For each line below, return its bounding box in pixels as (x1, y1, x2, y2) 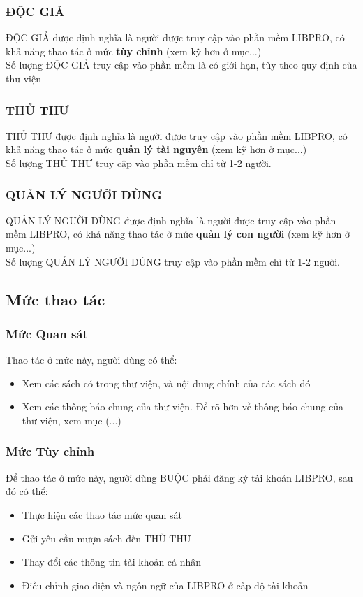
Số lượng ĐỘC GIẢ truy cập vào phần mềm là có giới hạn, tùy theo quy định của (6, 57, 357, 72)
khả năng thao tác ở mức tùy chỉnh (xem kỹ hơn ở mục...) (6, 43, 262, 58)
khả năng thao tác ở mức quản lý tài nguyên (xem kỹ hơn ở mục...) (6, 142, 307, 157)
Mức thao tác (6, 288, 105, 310)
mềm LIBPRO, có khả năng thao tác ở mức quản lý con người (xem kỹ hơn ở (6, 226, 350, 241)
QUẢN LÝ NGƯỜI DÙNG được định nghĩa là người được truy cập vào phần (6, 213, 336, 227)
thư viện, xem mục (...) (22, 412, 121, 427)
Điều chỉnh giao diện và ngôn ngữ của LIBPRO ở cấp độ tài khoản (22, 577, 309, 592)
